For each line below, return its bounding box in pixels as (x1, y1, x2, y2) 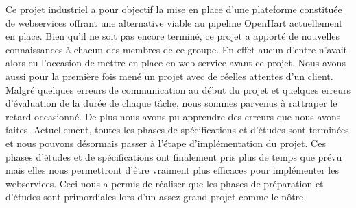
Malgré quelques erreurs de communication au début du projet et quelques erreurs (5, 82, 351, 96)
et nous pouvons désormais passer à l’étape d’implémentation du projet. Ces (5, 135, 326, 150)
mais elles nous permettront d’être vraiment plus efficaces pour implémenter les (5, 163, 339, 177)
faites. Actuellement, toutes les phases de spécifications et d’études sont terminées (5, 122, 349, 137)
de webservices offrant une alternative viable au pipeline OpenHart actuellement (5, 15, 343, 29)
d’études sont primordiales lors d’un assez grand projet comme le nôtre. (5, 190, 307, 204)
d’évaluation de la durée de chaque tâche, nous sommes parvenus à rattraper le (5, 96, 337, 110)
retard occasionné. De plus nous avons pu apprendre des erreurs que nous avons (5, 109, 341, 123)
